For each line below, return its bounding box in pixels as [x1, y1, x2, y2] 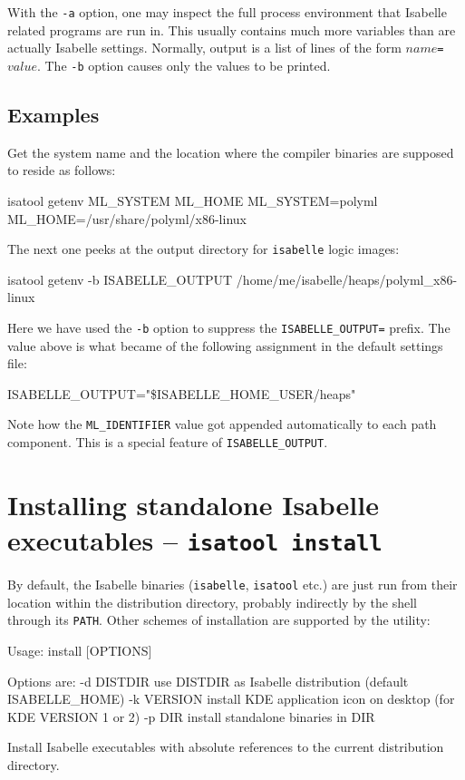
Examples [7, 100, 100, 128]
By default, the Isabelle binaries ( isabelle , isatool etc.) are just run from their [7, 575, 458, 594]
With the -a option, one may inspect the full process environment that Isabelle [7, 3, 447, 21]
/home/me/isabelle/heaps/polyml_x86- [236, 269, 458, 288]
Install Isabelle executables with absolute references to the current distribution [7, 737, 444, 756]
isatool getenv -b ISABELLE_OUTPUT [7, 269, 233, 288]
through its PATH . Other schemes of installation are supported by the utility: [7, 610, 431, 629]
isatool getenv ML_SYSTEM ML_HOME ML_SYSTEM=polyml [7, 190, 378, 210]
